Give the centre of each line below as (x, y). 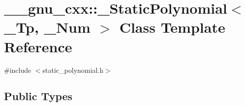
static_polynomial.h (73, 70)
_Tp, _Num (47, 27)
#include (18, 70)
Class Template (172, 27)
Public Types (38, 96)
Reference (38, 46)
